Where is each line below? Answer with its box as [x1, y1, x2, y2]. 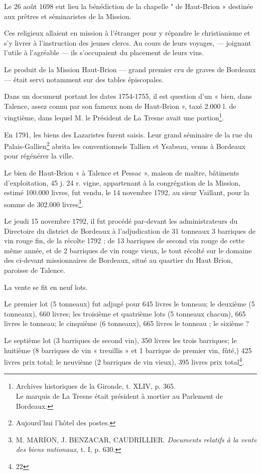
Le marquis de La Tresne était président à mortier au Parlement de [16, 391, 223, 401]
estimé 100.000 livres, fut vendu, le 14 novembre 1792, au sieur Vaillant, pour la [4, 187, 249, 198]
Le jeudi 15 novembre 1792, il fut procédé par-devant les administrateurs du [4, 216, 238, 226]
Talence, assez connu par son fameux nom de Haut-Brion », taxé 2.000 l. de [4, 100, 236, 111]
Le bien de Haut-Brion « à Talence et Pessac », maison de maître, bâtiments [4, 168, 239, 178]
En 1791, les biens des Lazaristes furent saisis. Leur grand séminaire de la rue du [4, 129, 252, 139]
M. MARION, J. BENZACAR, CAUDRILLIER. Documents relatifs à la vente [16, 434, 257, 444]
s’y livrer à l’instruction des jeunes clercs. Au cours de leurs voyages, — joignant [4, 37, 251, 48]
